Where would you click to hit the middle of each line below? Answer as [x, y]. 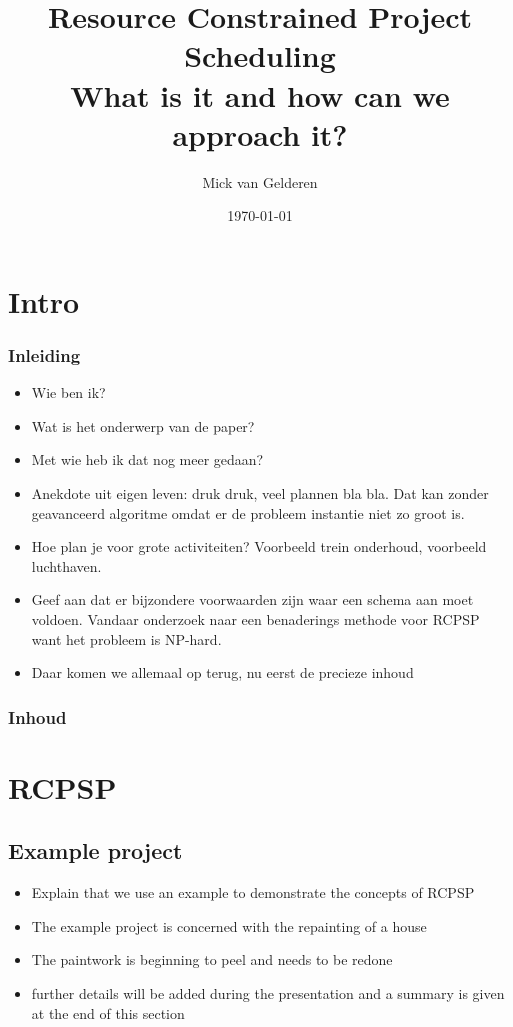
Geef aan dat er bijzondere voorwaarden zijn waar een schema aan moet [252, 599]
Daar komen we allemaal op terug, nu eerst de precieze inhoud [222, 672]
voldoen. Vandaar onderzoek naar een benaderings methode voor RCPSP [255, 619]
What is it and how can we [260, 94]
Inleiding [44, 354]
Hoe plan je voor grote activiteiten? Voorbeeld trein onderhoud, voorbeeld [259, 546]
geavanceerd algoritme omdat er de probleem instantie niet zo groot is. [248, 512]
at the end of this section [108, 1012]
